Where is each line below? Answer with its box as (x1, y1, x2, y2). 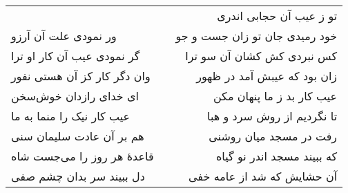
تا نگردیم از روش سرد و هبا (207, 108, 338, 124)
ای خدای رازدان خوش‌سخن (11, 88, 139, 104)
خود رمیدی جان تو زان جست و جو (175, 28, 338, 44)
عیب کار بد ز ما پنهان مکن (213, 88, 338, 104)
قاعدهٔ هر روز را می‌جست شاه (11, 148, 154, 164)
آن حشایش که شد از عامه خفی (188, 168, 338, 184)
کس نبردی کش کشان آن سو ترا (185, 48, 338, 64)
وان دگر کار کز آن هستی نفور (11, 68, 151, 84)
